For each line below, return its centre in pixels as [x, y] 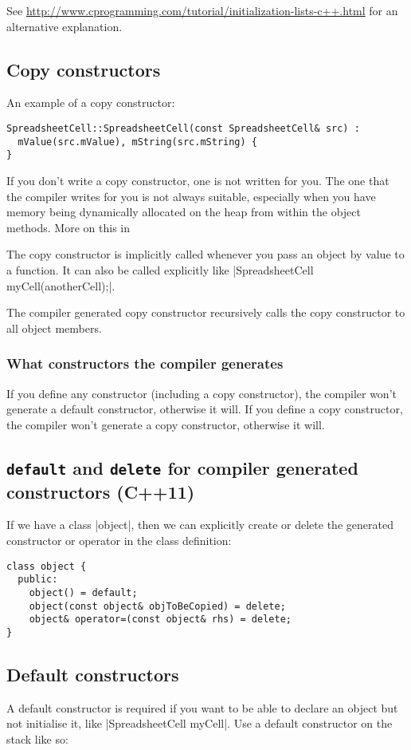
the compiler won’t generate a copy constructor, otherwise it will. [166, 424]
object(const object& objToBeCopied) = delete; [157, 606]
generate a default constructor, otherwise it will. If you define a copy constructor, [205, 409]
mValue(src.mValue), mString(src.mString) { [137, 142]
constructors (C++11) [101, 491]
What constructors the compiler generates [145, 363]
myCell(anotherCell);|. [61, 285]
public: [38, 580]
